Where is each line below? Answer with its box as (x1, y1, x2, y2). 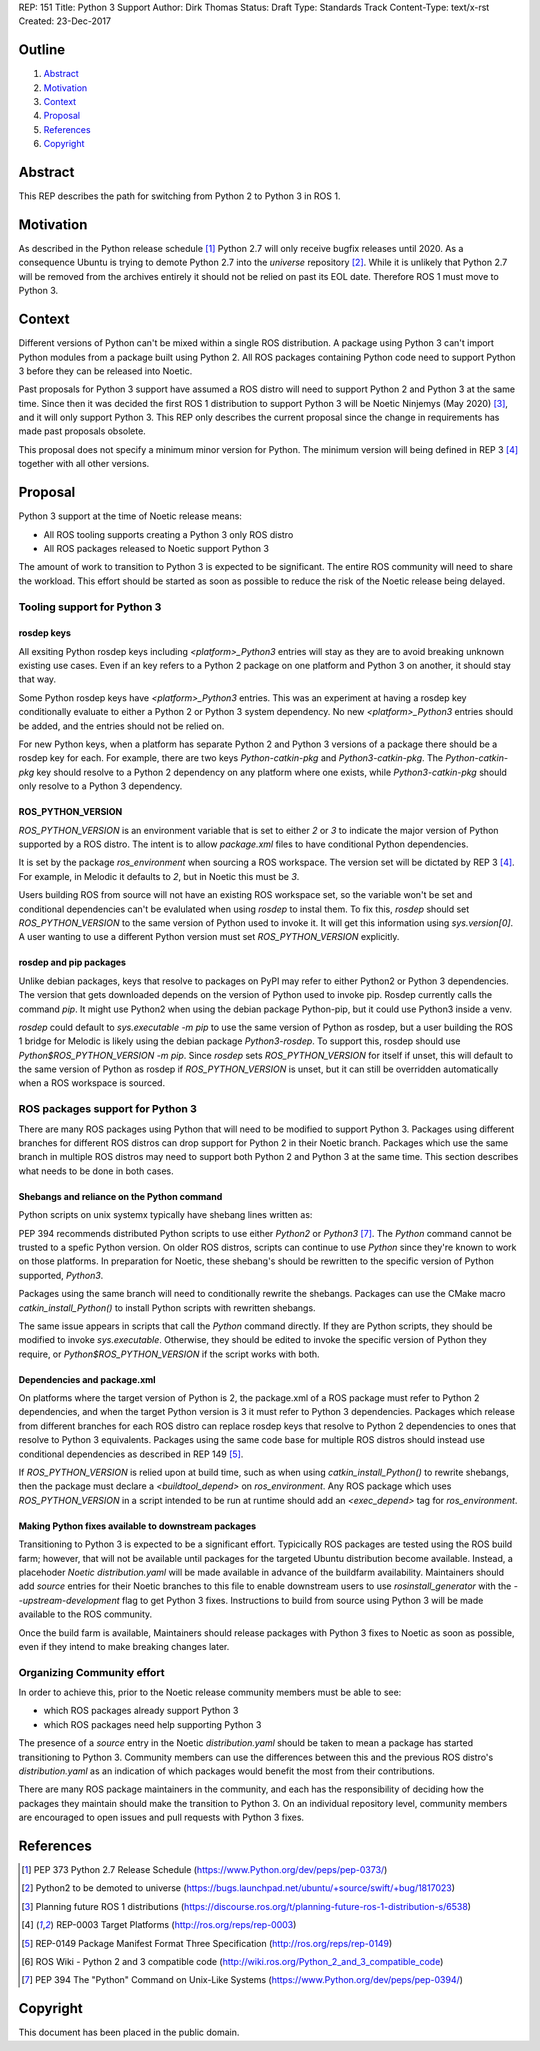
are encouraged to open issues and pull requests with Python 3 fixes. (18, 1811, 305, 1824)
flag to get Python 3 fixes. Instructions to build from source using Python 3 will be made (121, 1594, 484, 1606)
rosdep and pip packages (18, 956, 127, 969)
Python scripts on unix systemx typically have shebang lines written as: (18, 1209, 313, 1221)
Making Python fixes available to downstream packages (18, 1520, 257, 1532)
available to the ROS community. (18, 1608, 153, 1620)
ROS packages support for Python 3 (18, 1102, 197, 1116)
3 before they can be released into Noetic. (18, 365, 193, 377)
